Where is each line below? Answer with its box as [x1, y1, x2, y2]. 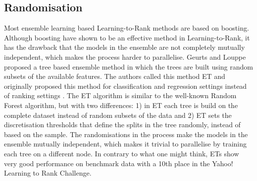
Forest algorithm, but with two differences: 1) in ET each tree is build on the [4, 100, 238, 110]
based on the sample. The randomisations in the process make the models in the [4, 129, 248, 139]
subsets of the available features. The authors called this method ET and [4, 71, 225, 81]
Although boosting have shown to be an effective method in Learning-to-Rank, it [4, 32, 250, 42]
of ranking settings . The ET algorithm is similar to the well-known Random [4, 90, 237, 101]
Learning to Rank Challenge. [4, 168, 92, 178]
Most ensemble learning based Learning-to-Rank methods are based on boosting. [4, 23, 249, 33]
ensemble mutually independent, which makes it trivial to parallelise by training [4, 139, 247, 149]
